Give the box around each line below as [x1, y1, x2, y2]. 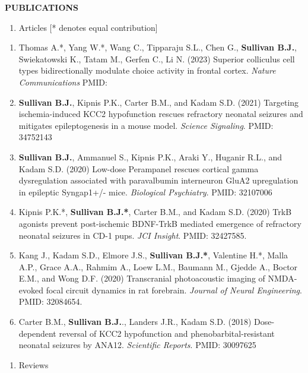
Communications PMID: [18, 75, 107, 88]
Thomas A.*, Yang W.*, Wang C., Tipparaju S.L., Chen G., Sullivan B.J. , [18, 41, 297, 53]
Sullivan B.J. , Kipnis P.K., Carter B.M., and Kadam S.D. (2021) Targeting [18, 96, 299, 108]
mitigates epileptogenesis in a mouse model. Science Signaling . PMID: [18, 119, 274, 131]
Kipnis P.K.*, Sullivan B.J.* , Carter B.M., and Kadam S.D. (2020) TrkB [18, 206, 292, 218]
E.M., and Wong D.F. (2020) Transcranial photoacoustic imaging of [18, 272, 265, 285]
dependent [18, 327, 56, 339]
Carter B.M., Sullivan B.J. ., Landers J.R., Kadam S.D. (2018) [18, 315, 252, 328]
